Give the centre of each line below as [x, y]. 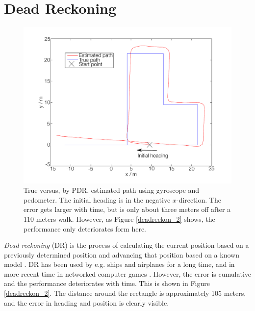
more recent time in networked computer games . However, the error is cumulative [127, 273]
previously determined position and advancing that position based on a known [122, 254]
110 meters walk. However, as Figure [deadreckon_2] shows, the [119, 219]
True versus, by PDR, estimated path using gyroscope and [112, 190]
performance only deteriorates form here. [85, 228]
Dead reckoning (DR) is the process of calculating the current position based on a [127, 245]
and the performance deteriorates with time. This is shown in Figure [107, 283]
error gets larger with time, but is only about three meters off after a [127, 209]
